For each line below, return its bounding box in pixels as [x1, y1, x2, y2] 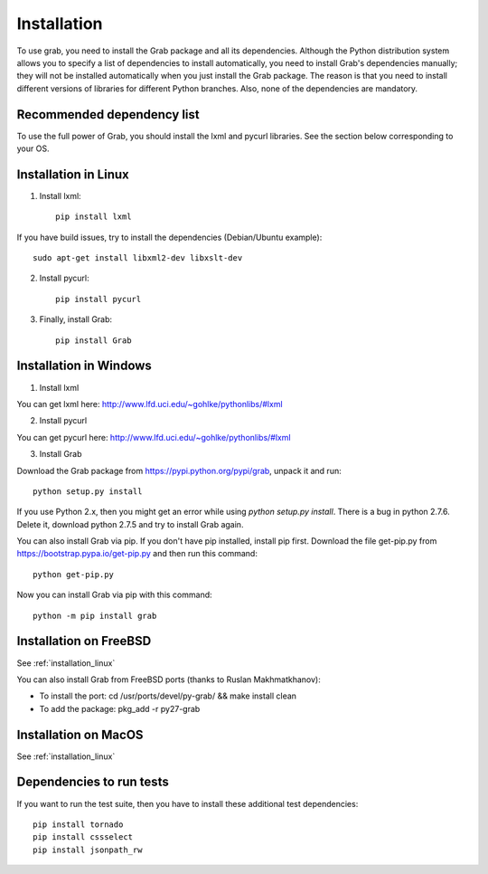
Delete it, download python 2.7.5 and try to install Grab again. [16, 518, 244, 529]
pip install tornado [33, 819, 124, 830]
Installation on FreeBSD [16, 633, 152, 649]
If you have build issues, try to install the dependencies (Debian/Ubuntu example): [16, 232, 323, 242]
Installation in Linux [16, 166, 130, 182]
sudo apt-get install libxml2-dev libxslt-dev [33, 253, 243, 263]
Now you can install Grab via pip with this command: [16, 589, 212, 601]
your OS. [16, 143, 50, 154]
